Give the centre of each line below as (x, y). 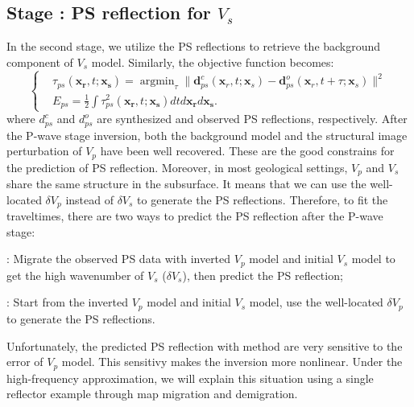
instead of (89, 199)
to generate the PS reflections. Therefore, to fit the (263, 199)
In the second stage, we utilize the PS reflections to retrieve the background (194, 46)
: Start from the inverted (68, 302)
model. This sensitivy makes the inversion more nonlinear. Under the (232, 362)
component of (40, 62)
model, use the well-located (316, 302)
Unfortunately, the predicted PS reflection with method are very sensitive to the (205, 345)
